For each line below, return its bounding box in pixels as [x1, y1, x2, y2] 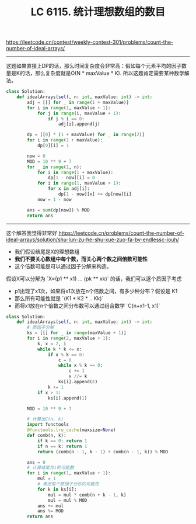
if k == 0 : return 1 [37, 438, 87, 444]
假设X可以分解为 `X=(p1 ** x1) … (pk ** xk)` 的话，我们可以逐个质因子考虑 [6, 275, 182, 282]
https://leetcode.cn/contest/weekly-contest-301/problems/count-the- [6, 39, 174, 46]
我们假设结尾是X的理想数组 [14, 248, 80, 255]
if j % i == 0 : [47, 116, 85, 122]
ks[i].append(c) [58, 379, 98, 385]
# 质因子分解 [27, 325, 54, 331]
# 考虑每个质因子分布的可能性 [37, 481, 99, 487]
